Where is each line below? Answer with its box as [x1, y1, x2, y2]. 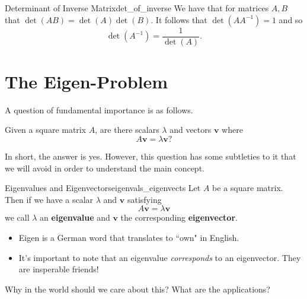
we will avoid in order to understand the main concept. [5, 161, 204, 174]
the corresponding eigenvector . [120, 211, 238, 224]
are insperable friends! [18, 263, 99, 275]
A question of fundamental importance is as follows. [5, 103, 193, 116]
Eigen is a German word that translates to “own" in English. [18, 231, 239, 243]
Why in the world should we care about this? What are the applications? [5, 282, 270, 295]
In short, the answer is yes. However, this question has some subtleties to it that [5, 149, 296, 162]
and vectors [170, 123, 212, 136]
